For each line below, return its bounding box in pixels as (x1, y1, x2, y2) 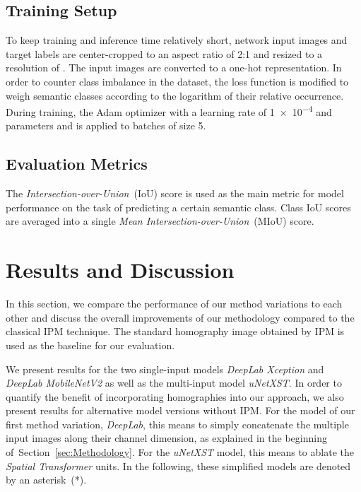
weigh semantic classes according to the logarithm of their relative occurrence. (6, 88, 344, 102)
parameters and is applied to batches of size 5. (6, 118, 206, 133)
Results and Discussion (6, 255, 235, 284)
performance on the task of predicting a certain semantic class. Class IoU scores (6, 199, 351, 214)
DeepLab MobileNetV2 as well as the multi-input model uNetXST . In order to (6, 375, 342, 390)
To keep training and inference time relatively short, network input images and (6, 33, 348, 47)
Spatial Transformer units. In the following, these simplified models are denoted (6, 458, 351, 473)
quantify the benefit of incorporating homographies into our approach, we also (6, 389, 344, 404)
